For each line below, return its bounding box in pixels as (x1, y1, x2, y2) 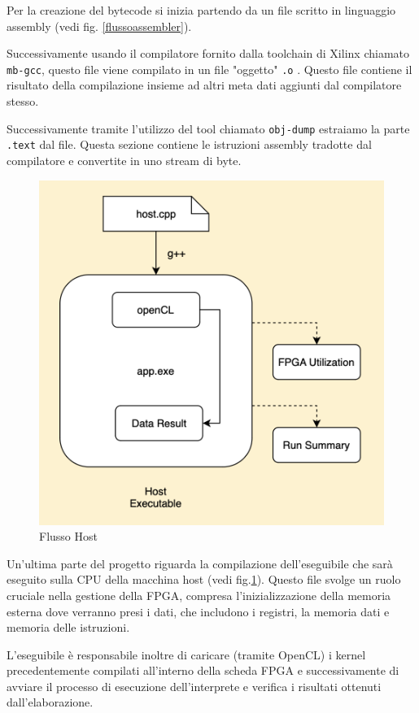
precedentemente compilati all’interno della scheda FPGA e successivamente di (7, 662, 399, 679)
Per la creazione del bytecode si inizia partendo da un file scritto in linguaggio (7, 2, 396, 18)
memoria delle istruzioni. (7, 619, 130, 636)
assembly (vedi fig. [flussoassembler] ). (7, 17, 192, 34)
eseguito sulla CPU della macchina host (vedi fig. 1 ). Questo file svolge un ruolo (7, 571, 401, 588)
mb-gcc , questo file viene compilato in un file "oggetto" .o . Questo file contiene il (7, 60, 412, 77)
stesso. (7, 93, 39, 110)
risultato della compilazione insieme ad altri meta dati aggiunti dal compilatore (7, 76, 402, 93)
